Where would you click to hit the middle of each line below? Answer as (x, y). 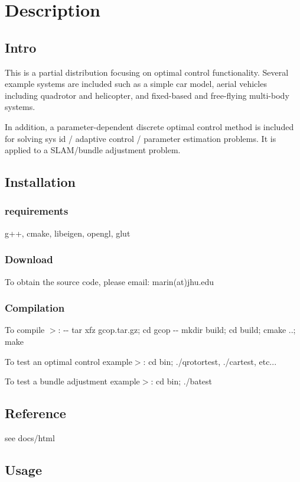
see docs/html (30, 437)
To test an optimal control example (69, 361)
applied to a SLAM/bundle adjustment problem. (93, 150)
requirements (37, 211)
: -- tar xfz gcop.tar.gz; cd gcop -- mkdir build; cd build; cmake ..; (177, 330)
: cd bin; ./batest (182, 381)
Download (29, 259)
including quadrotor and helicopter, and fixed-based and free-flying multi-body (147, 95)
